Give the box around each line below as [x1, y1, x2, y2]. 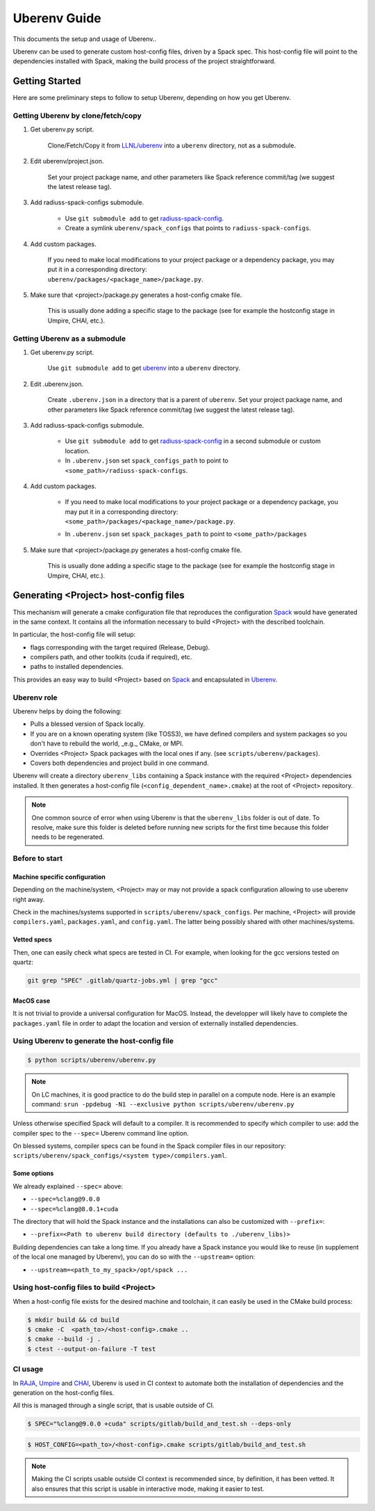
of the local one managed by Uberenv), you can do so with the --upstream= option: [12, 1252, 256, 1261]
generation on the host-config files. [12, 1389, 115, 1397]
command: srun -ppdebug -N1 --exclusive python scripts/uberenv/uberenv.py [31, 1099, 294, 1108]
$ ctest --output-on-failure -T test [27, 1345, 156, 1352]
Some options [12, 1169, 54, 1178]
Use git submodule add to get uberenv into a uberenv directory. [47, 364, 241, 372]
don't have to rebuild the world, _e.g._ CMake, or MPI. [30, 739, 184, 748]
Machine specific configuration [12, 873, 106, 881]
